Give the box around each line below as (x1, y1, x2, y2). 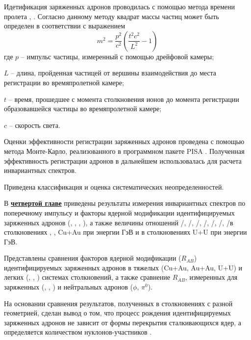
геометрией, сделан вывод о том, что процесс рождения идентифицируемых (4, 308, 231, 318)
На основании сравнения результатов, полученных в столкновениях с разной (4, 298, 233, 308)
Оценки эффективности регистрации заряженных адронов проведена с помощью (4, 136, 245, 146)
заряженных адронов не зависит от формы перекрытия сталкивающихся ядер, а (4, 317, 241, 327)
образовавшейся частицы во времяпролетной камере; (4, 103, 162, 114)
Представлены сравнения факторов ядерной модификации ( (4, 253, 181, 263)
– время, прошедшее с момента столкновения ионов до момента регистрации (8, 94, 239, 104)
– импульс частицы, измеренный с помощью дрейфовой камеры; (21, 51, 214, 61)
